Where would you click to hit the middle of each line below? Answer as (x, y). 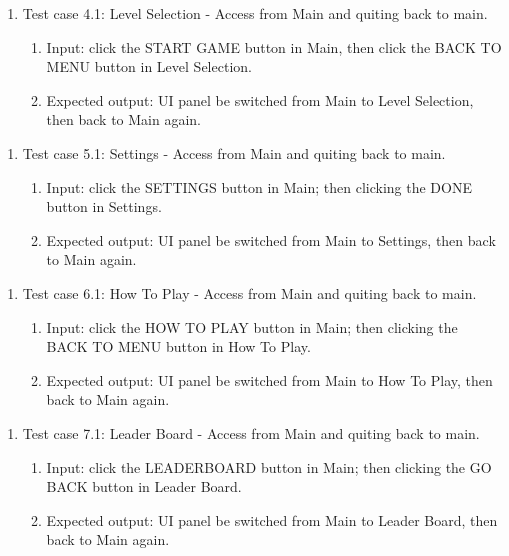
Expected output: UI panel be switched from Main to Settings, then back (271, 239)
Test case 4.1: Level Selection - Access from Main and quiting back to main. (255, 13)
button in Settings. (104, 206)
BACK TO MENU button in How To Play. (178, 346)
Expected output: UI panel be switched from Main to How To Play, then (269, 379)
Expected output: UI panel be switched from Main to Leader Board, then (272, 519)
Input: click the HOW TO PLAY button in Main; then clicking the (252, 326)
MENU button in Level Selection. (149, 66)
